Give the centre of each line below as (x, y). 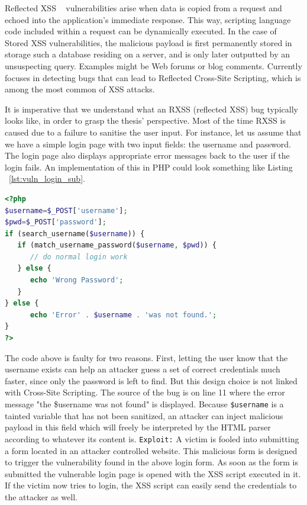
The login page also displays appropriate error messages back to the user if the (147, 155)
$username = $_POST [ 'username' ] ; (66, 210)
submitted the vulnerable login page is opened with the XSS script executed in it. (153, 473)
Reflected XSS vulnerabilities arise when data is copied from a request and (143, 8)
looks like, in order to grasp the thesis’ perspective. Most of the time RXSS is (145, 120)
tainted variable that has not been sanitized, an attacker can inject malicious (144, 415)
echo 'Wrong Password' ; (77, 280)
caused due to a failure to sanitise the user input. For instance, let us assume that (153, 132)
